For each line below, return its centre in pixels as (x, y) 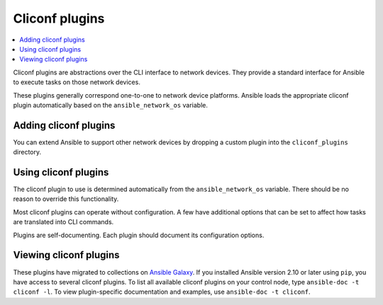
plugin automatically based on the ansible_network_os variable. (111, 105)
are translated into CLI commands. (63, 222)
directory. (27, 152)
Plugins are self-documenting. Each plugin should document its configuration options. (139, 235)
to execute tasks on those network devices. (77, 82)
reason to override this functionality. (66, 199)
